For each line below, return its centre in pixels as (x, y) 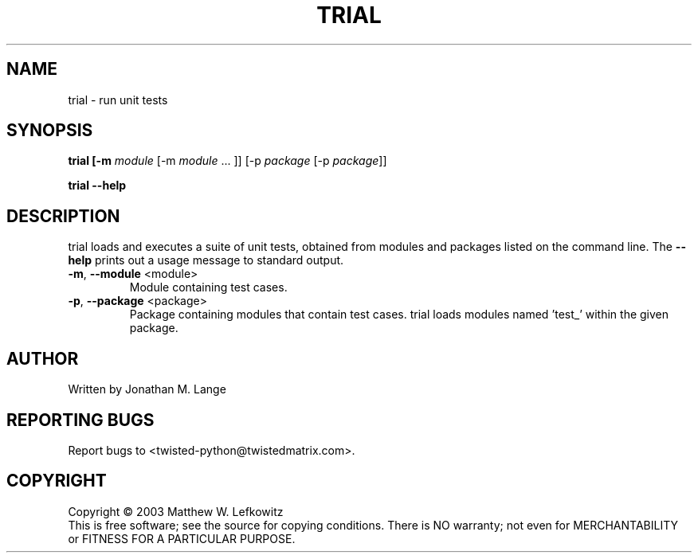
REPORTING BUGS (80, 420)
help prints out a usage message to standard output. (206, 260)
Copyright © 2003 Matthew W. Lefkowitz (176, 511)
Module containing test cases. (208, 287)
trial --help (97, 186)
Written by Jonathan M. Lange (147, 389)
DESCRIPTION (63, 216)
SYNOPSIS (50, 131)
